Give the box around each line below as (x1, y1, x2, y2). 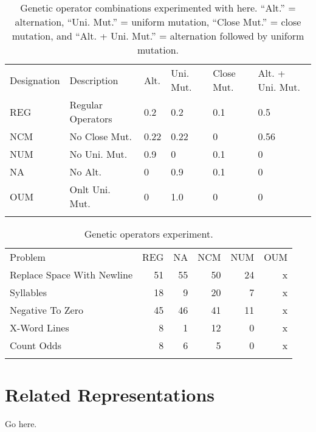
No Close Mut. (69, 129, 132, 143)
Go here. (5, 417, 37, 430)
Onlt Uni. (69, 182, 111, 196)
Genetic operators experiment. (84, 227, 213, 241)
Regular (69, 97, 103, 112)
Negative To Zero (10, 303, 83, 317)
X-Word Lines (10, 320, 69, 335)
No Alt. (69, 165, 101, 179)
